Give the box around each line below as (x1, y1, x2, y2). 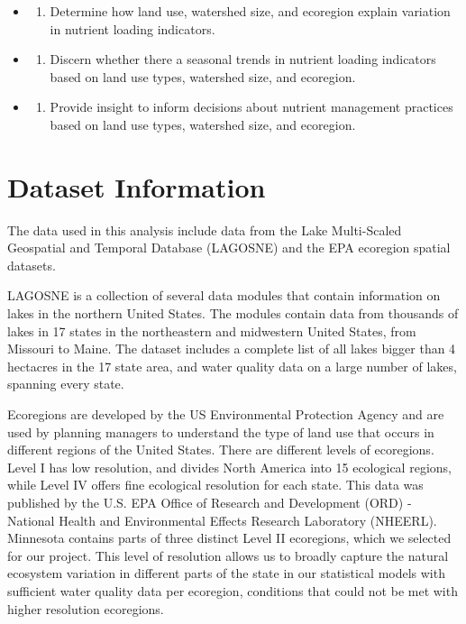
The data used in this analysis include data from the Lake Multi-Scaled (7, 220, 402, 239)
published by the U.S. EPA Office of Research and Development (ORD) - (7, 493, 412, 511)
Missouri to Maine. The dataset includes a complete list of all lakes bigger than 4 (7, 339, 456, 358)
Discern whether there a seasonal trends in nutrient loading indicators (50, 50, 436, 69)
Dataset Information (7, 168, 266, 205)
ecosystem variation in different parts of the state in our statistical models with (7, 564, 445, 583)
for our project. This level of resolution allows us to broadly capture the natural (7, 546, 449, 564)
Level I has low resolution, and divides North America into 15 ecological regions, (7, 457, 452, 476)
